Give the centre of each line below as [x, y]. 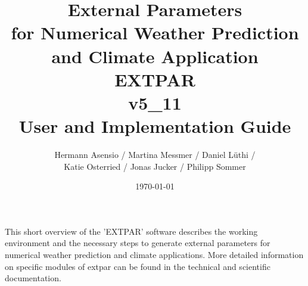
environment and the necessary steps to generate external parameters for [138, 243]
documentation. [33, 278]
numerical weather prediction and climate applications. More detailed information [154, 255]
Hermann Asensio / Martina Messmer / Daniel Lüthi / [155, 155]
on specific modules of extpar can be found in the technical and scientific [138, 266]
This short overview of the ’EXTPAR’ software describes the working [131, 231]
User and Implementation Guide [155, 126]
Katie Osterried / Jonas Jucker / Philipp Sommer [155, 166]
